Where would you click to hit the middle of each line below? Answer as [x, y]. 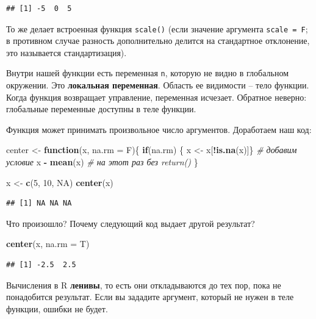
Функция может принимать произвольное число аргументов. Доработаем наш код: [159, 129]
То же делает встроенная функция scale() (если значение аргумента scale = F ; [157, 28]
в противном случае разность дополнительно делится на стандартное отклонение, [158, 41]
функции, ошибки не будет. [57, 308]
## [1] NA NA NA [39, 203]
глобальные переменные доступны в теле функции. [101, 109]
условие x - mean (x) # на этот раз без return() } [102, 162]
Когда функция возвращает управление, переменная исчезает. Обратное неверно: [156, 97]
